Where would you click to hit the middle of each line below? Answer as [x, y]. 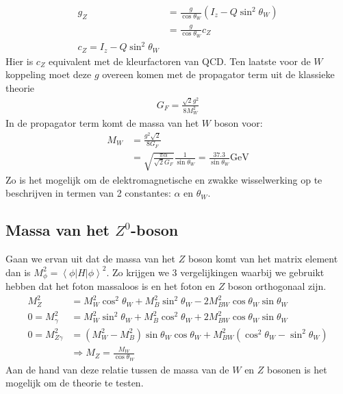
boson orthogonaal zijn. [277, 286]
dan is [18, 272]
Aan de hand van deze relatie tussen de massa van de [117, 369]
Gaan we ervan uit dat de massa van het [90, 258]
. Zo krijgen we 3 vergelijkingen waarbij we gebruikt [215, 272]
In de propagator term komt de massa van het [102, 122]
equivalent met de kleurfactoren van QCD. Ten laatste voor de [180, 61]
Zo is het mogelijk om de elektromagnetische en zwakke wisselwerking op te [164, 179]
